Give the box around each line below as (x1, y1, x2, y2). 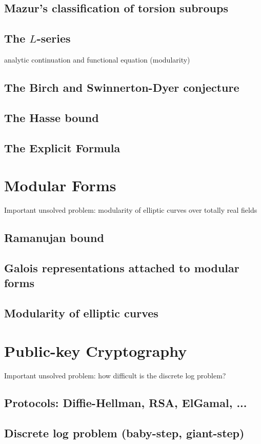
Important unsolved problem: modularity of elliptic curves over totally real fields (4, 205, 257, 215)
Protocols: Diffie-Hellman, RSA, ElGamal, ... (4, 395, 247, 411)
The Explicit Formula (4, 139, 121, 155)
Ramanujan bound (4, 230, 104, 246)
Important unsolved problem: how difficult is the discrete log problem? (4, 370, 226, 380)
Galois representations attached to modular (4, 259, 239, 275)
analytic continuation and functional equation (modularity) (4, 54, 190, 65)
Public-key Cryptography (4, 340, 187, 361)
